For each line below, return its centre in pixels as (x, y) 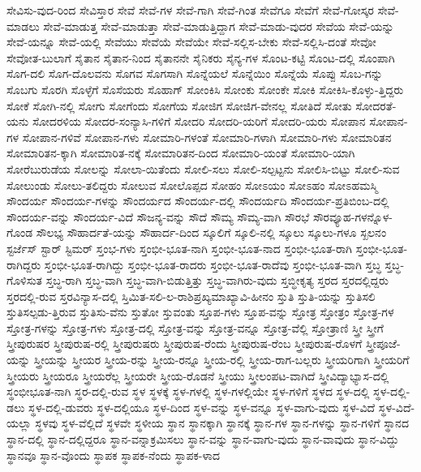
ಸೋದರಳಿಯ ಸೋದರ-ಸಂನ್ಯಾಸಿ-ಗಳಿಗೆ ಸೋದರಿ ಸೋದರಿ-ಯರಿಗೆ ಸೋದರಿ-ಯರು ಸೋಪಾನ (199, 121)
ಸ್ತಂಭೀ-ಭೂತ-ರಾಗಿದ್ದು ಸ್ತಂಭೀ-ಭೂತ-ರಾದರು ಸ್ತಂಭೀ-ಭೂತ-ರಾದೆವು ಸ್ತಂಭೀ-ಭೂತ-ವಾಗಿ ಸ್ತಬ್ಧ (213, 264)
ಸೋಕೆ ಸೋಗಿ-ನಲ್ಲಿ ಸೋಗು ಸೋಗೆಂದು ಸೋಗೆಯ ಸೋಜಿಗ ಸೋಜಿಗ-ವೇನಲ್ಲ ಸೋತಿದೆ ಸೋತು (179, 105)
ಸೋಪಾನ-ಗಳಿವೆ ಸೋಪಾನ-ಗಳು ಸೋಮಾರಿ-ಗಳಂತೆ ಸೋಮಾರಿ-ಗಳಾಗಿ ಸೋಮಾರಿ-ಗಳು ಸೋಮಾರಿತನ (207, 137)
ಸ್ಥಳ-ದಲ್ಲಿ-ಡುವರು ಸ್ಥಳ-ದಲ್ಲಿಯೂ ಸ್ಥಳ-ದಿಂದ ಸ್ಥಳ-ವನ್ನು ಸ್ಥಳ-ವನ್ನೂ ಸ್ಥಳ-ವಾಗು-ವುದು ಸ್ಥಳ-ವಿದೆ (202, 407)
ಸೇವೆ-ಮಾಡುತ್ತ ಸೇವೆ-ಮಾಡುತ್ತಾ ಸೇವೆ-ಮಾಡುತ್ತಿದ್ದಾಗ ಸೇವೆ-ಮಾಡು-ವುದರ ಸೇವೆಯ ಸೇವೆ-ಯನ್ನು (219, 26)
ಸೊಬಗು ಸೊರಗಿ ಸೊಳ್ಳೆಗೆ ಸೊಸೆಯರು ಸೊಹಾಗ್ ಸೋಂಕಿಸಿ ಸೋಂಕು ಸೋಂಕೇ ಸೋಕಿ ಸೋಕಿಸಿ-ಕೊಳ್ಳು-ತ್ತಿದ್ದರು (205, 89)
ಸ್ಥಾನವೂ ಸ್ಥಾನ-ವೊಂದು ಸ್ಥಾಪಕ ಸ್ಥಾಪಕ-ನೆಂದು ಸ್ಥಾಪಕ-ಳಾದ (114, 455)
